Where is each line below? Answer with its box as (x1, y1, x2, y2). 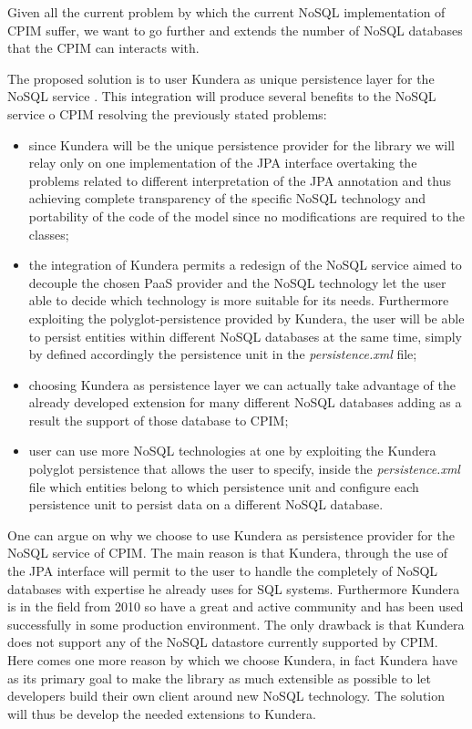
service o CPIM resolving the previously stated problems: (7, 104, 327, 123)
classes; (28, 224, 69, 243)
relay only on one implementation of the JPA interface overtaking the (28, 153, 417, 172)
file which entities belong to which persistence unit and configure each (28, 477, 419, 496)
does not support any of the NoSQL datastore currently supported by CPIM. (7, 632, 438, 652)
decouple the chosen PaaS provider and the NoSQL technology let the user (28, 272, 446, 292)
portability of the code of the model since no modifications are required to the (28, 206, 466, 225)
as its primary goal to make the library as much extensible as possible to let (7, 668, 431, 687)
